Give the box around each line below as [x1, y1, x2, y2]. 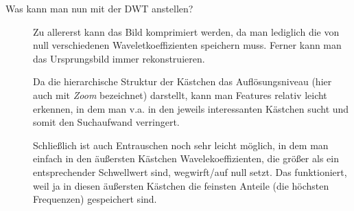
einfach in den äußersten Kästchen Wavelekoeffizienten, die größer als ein [33, 151, 339, 166]
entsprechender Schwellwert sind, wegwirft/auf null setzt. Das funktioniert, [33, 164, 347, 179]
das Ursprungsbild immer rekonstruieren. [33, 51, 205, 65]
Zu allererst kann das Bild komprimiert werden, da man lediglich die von [33, 24, 340, 38]
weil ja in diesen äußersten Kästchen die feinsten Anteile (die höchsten [33, 178, 329, 192]
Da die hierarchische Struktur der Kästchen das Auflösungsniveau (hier [33, 74, 332, 89]
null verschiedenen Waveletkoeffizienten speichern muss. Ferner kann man [33, 38, 342, 52]
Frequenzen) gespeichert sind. [33, 192, 157, 206]
